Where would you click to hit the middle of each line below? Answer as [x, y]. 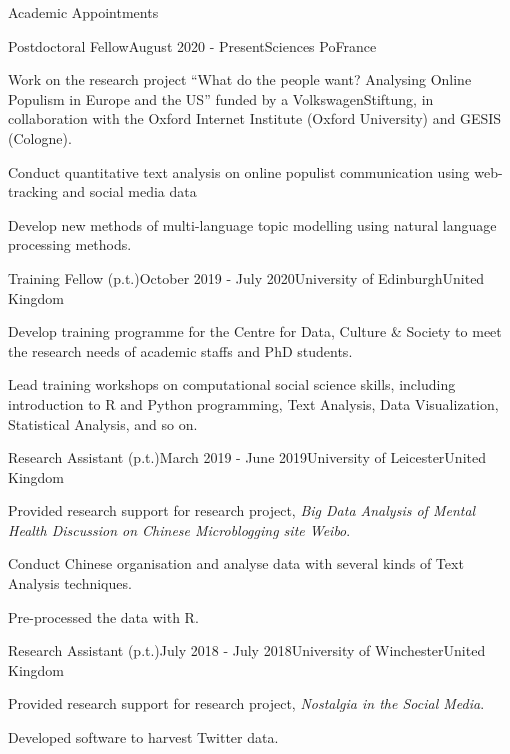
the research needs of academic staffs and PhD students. [180, 350]
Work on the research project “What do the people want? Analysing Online [240, 79]
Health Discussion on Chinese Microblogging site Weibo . [179, 529]
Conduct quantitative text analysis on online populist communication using [239, 171]
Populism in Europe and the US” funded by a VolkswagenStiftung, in [221, 98]
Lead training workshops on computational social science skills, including [232, 384]
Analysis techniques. [70, 583]
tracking [33, 191]
